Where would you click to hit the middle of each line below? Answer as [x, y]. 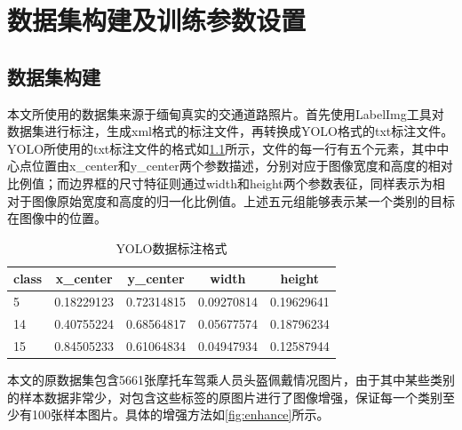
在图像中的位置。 [57, 218]
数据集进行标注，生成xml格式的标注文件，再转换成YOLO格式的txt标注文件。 [231, 131]
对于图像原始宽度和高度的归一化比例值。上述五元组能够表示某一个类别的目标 [231, 200]
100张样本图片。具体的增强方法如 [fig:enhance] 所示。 [180, 414]
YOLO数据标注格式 [171, 247]
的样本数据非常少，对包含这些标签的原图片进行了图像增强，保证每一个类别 [225, 397]
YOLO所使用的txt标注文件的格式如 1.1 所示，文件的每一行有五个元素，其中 [222, 148]
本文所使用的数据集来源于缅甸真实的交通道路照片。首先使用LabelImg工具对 [226, 113]
